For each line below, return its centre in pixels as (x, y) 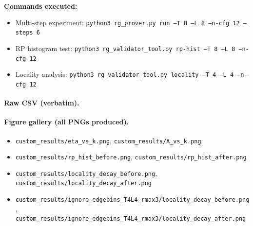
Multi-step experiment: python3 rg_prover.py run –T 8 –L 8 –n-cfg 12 (127, 22)
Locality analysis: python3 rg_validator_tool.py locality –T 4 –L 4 (125, 74)
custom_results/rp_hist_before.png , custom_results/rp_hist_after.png (131, 157)
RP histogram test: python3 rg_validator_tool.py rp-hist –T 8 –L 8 (125, 48)
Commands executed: (41, 6)
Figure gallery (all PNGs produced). (67, 122)
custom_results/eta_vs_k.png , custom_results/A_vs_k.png (108, 140)
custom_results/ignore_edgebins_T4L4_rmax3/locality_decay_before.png (132, 200)
